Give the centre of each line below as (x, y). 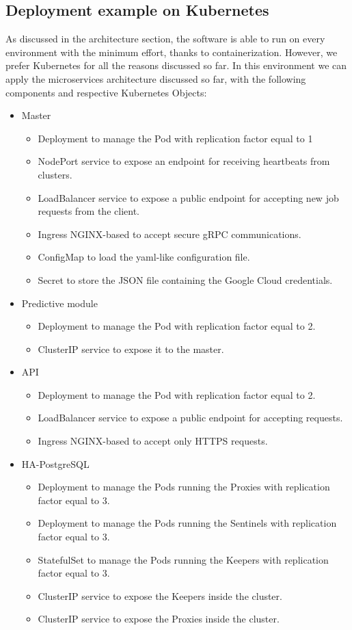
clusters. (55, 174)
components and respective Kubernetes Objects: (106, 92)
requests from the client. (89, 211)
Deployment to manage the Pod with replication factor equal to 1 (175, 138)
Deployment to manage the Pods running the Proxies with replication (184, 487)
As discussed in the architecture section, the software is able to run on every (165, 39)
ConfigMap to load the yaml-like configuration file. (144, 257)
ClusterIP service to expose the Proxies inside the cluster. (159, 619)
